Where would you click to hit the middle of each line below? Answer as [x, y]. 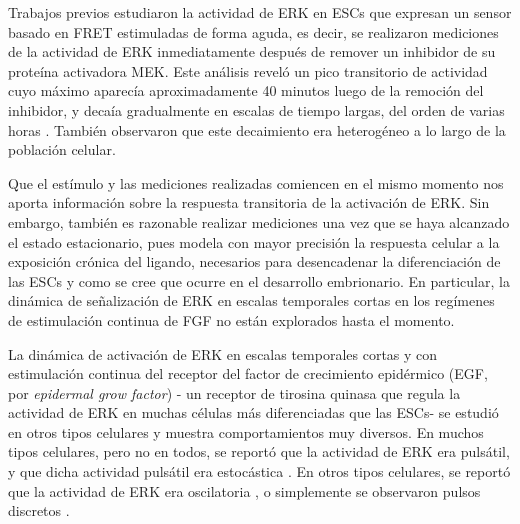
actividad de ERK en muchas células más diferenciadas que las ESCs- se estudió [253, 412]
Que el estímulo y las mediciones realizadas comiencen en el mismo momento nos [256, 182]
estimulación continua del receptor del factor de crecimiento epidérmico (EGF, [248, 373]
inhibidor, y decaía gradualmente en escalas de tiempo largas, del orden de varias [256, 109]
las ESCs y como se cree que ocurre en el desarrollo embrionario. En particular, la [259, 280]
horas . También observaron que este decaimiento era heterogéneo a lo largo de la [257, 129]
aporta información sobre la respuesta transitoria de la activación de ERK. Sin [249, 202]
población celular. [62, 149]
